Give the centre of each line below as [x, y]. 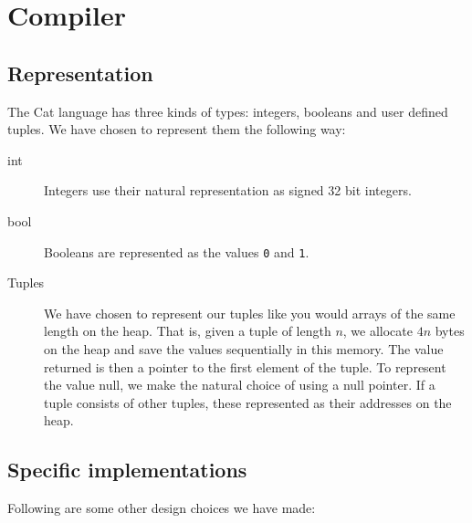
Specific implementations [127, 470]
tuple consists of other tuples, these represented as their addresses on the [248, 402]
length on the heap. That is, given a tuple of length [188, 331]
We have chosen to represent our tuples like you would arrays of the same [250, 313]
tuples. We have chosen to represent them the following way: [177, 129]
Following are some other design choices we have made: [162, 508]
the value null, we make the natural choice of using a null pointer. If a [240, 385]
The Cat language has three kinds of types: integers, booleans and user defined [228, 111]
